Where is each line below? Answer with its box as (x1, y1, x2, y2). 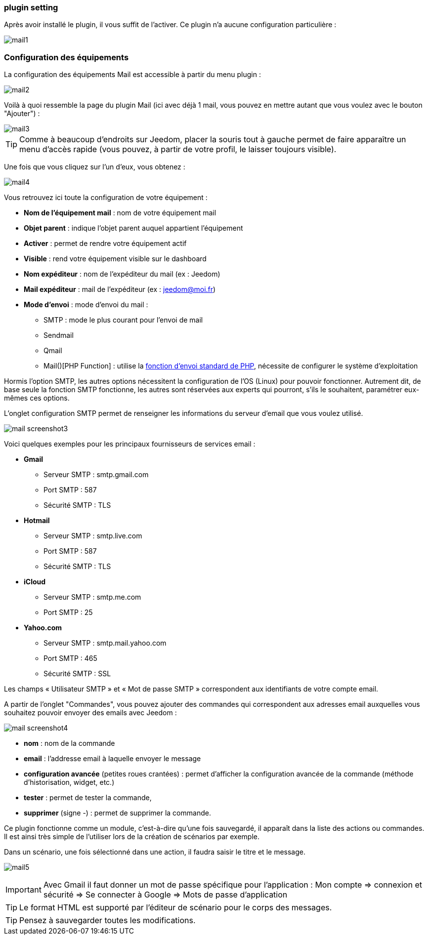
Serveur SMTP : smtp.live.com (43, 531, 142, 540)
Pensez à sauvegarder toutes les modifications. (19, 915, 196, 926)
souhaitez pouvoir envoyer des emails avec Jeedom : (4, 708, 177, 717)
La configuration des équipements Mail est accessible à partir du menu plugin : (4, 70, 261, 79)
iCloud (24, 577, 46, 586)
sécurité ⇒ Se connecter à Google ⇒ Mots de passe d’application (43, 890, 288, 900)
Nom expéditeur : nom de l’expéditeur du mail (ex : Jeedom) (24, 270, 220, 279)
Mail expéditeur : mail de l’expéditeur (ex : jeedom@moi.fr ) (24, 285, 216, 294)
